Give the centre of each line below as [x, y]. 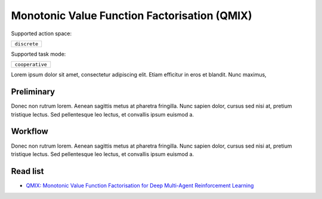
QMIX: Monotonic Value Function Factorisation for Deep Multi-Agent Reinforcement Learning [140, 185]
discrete [27, 44]
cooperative [31, 65]
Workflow [30, 131]
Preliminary [33, 92]
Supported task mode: [38, 54]
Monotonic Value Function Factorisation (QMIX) [132, 16]
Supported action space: [41, 33]
